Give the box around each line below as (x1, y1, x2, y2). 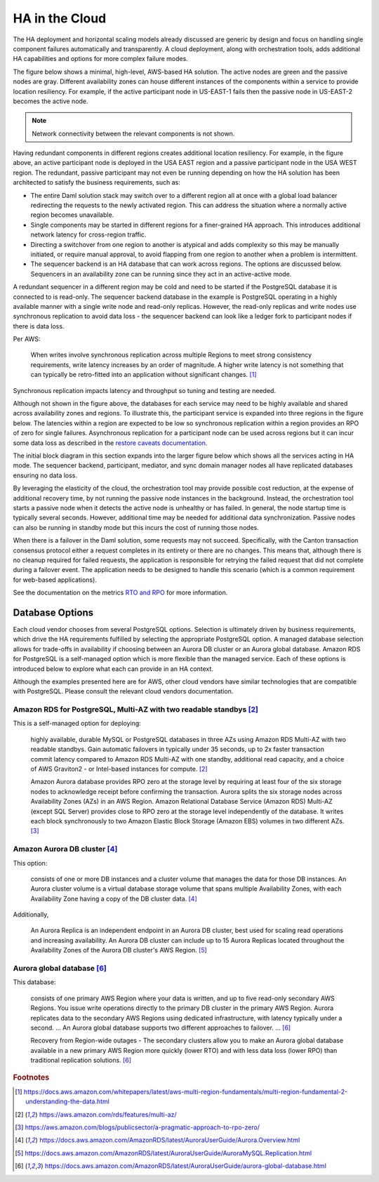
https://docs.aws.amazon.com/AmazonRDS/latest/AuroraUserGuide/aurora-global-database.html (44, 1162, 326, 1170)
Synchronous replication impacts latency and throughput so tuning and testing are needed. (13, 386, 277, 394)
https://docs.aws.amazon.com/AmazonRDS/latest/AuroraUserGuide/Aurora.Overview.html (39, 1136, 300, 1144)
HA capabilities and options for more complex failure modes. (13, 55, 189, 63)
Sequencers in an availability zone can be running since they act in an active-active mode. (30, 270, 292, 278)
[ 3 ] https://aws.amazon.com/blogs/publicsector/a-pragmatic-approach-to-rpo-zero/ (15, 1123, 260, 1131)
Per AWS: (13, 335, 41, 343)
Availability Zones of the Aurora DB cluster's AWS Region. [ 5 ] (30, 946, 207, 955)
